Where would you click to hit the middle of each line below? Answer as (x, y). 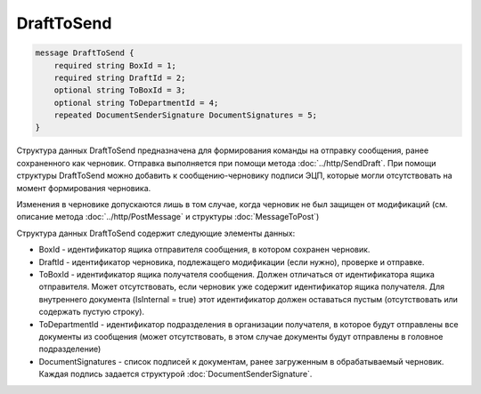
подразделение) (70, 349)
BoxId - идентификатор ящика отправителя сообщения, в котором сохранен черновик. (204, 250)
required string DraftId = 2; (120, 77)
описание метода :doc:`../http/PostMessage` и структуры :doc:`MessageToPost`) (168, 217)
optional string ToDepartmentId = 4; (136, 103)
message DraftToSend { (85, 53)
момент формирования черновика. (84, 188)
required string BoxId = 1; (115, 65)
